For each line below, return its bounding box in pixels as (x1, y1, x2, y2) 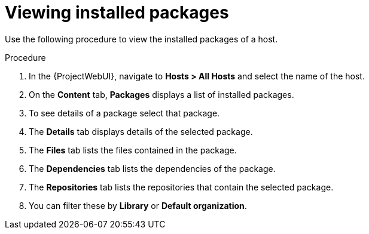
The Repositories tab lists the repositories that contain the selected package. (29, 181, 334, 192)
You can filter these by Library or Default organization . (29, 200, 247, 211)
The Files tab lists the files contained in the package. (29, 144, 237, 155)
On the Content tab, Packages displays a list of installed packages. (29, 89, 294, 100)
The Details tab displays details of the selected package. (29, 126, 253, 137)
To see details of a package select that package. (29, 107, 220, 118)
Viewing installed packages (5, 2, 229, 23)
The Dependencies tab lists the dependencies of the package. (29, 163, 276, 174)
